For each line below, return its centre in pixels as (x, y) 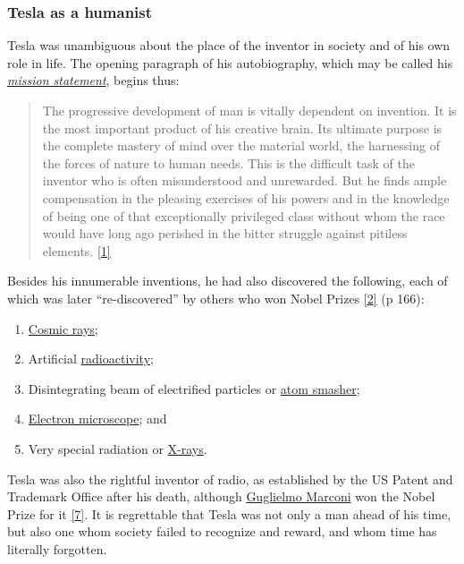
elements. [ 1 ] (76, 250)
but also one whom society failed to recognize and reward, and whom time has (222, 531)
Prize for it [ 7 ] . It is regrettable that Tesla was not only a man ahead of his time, (229, 513)
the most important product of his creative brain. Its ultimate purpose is (242, 128)
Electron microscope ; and (97, 419)
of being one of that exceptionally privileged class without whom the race (244, 215)
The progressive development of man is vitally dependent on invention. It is (249, 110)
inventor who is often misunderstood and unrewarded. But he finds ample (245, 180)
